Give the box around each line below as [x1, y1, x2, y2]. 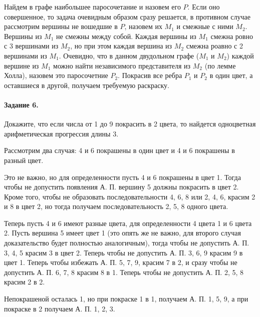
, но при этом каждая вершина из [70, 40, 172, 51]
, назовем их [124, 21, 162, 31]
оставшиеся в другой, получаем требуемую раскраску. [4, 79, 170, 90]
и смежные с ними [176, 21, 233, 31]
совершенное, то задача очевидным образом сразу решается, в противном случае [4, 11, 250, 21]
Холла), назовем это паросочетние [4, 70, 108, 80]
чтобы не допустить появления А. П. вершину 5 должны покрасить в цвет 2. [4, 181, 239, 192]
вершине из [4, 60, 39, 70]
